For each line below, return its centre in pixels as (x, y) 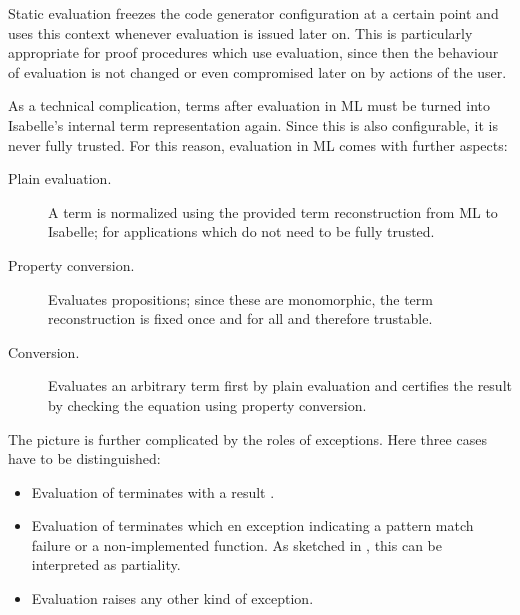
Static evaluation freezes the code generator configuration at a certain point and (253, 13)
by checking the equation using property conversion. (207, 404)
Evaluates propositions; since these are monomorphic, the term (240, 298)
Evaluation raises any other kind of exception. (172, 598)
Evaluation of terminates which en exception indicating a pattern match (252, 525)
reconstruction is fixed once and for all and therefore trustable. (240, 318)
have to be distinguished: (84, 458)
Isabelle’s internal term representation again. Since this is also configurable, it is (253, 124)
